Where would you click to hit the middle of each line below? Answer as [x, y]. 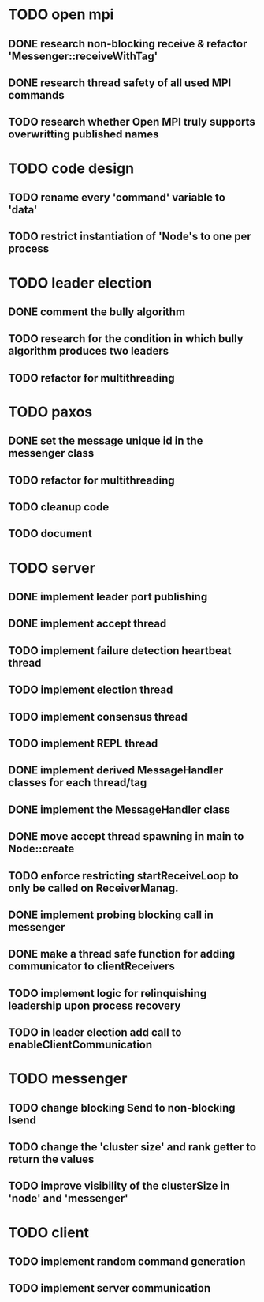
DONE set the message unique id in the [106, 441]
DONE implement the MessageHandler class [119, 809]
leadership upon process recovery [95, 1005]
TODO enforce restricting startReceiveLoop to [123, 876]
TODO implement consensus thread [98, 717]
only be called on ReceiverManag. [93, 888]
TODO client [48, 1232]
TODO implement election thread [91, 690]
